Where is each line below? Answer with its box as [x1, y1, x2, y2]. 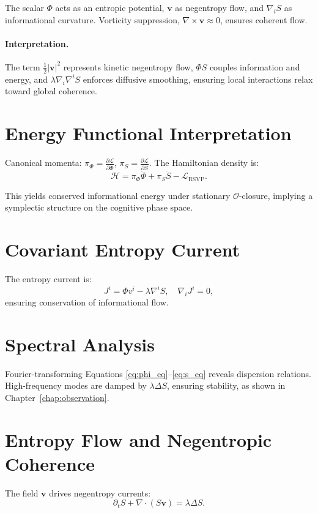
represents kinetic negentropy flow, [63, 60, 193, 73]
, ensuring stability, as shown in [167, 379, 286, 392]
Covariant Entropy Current [5, 237, 240, 262]
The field [5, 486, 39, 499]
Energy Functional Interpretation [5, 121, 292, 146]
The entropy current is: [5, 272, 92, 285]
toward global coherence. [5, 84, 97, 97]
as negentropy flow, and [175, 1, 264, 13]
